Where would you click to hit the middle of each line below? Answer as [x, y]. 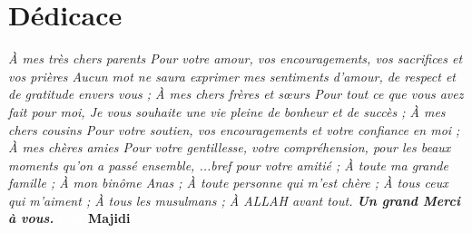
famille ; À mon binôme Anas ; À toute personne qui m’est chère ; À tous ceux [228, 183]
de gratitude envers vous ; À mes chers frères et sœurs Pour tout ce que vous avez [236, 94]
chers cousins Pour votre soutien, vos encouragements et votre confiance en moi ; [234, 129]
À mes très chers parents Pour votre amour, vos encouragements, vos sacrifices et [236, 58]
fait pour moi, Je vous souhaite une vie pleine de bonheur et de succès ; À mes [227, 111]
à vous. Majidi [69, 218]
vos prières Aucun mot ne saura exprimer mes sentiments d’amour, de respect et [232, 76]
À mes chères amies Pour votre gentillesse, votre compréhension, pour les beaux [230, 147]
